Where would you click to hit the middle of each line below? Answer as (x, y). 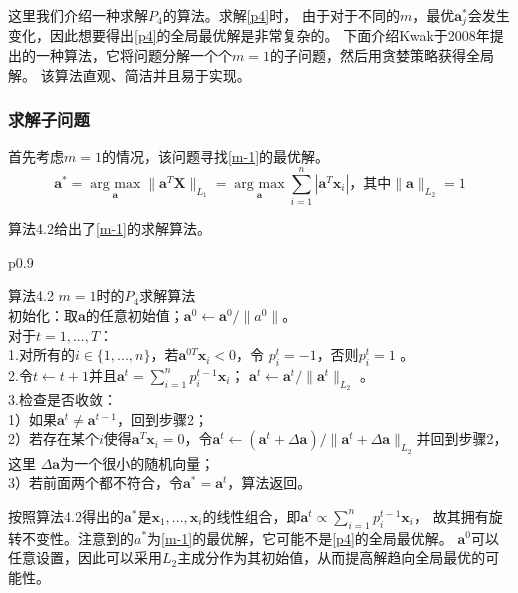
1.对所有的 (41, 354)
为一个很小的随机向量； (137, 462)
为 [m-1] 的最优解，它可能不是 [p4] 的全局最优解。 (300, 537)
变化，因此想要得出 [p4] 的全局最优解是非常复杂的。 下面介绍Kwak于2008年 (249, 35)
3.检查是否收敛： (62, 399)
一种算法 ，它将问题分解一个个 (133, 55)
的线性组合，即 (251, 515)
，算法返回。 (269, 482)
